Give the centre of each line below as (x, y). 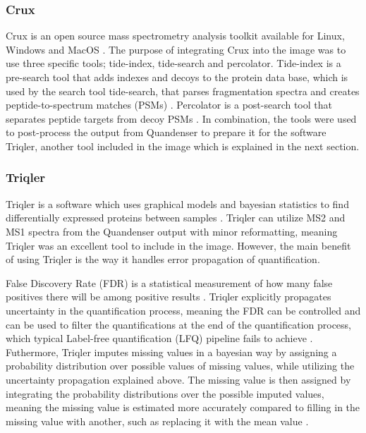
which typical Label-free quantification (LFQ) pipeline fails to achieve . (159, 338)
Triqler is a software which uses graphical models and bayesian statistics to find (177, 203)
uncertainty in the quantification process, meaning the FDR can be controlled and (183, 310)
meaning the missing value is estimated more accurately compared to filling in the (183, 407)
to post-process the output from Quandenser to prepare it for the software (166, 132)
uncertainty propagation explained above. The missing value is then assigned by (178, 379)
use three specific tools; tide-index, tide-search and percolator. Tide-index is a (173, 63)
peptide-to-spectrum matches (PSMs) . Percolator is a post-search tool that (169, 105)
